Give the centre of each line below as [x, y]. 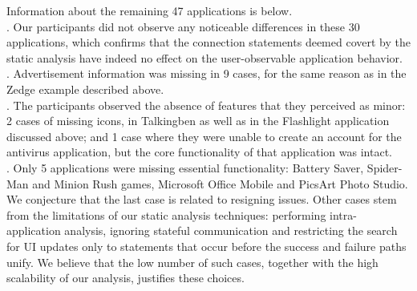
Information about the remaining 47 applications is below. [150, 10]
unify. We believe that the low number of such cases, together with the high [192, 262]
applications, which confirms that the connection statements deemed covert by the [208, 42]
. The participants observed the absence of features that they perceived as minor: [206, 105]
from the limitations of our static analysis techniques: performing [166, 214]
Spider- [385, 167]
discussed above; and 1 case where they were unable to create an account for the [204, 136]
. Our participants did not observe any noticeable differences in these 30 [183, 26]
